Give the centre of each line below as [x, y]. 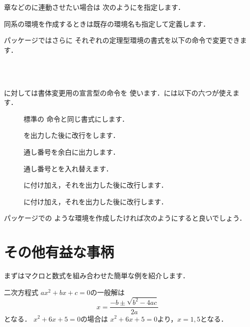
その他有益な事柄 [59, 252]
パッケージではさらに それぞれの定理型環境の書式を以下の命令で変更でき [122, 40]
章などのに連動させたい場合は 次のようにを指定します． [95, 7]
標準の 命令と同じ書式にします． [76, 118]
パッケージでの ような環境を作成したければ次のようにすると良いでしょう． [125, 218]
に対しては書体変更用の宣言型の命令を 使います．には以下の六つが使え [118, 92]
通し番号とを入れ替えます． [68, 168]
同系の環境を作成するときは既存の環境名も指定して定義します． [107, 23]
